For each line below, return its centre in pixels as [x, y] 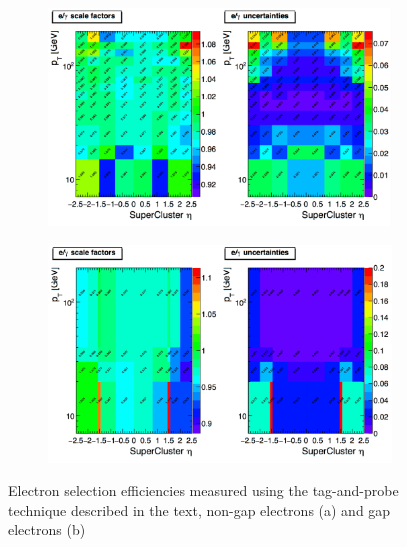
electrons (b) [47, 529]
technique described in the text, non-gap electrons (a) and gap [199, 509]
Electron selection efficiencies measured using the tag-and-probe [203, 490]
